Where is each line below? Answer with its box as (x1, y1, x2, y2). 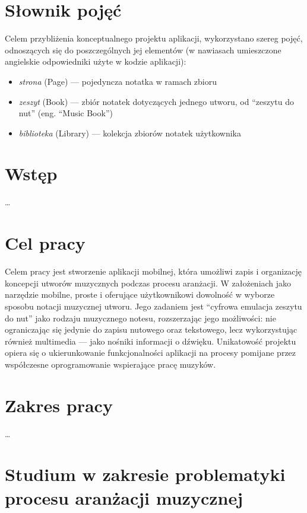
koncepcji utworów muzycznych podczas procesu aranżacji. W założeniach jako (5, 276, 292, 289)
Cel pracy (5, 231, 86, 255)
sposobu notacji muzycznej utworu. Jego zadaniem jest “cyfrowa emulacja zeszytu (5, 299, 302, 312)
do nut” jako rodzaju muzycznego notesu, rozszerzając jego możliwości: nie (5, 311, 276, 324)
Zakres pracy (5, 393, 113, 417)
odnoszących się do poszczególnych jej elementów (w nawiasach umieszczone (5, 43, 281, 56)
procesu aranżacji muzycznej (5, 485, 243, 509)
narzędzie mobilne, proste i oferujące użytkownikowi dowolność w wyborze (5, 288, 275, 301)
